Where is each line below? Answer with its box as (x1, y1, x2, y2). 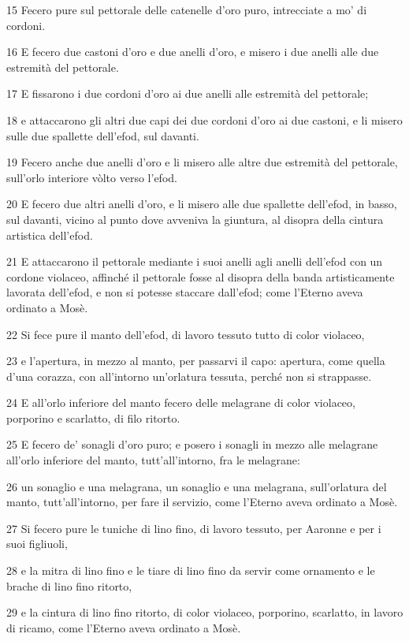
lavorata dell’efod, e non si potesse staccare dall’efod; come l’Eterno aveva (6, 284, 363, 300)
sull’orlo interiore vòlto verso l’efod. (6, 169, 177, 185)
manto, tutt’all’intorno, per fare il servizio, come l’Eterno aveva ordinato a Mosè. (6, 494, 398, 510)
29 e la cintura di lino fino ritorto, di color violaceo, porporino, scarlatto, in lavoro (6, 604, 403, 621)
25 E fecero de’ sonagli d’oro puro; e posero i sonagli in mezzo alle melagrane (6, 436, 378, 453)
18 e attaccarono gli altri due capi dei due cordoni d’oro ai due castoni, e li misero (6, 111, 403, 128)
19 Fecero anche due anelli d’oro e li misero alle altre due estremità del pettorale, (6, 154, 398, 170)
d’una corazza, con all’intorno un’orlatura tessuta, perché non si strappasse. (6, 367, 372, 384)
